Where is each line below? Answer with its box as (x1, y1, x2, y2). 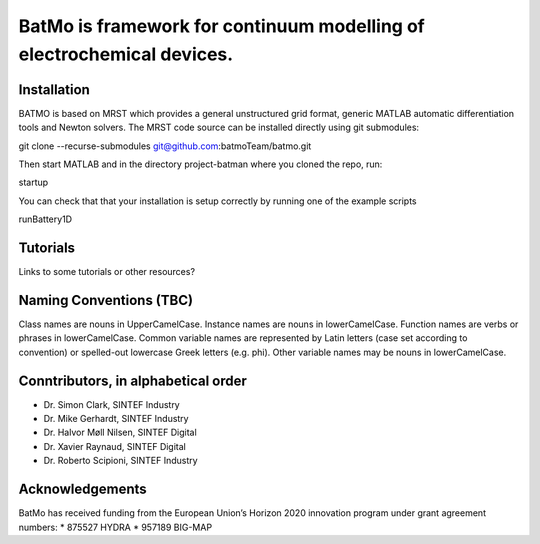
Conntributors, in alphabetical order (18, 372, 247, 389)
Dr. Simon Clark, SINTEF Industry (43, 398, 180, 410)
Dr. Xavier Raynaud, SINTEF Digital (43, 440, 187, 452)
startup (18, 176, 49, 189)
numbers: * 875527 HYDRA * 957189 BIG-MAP (18, 521, 213, 533)
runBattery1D (18, 213, 73, 225)
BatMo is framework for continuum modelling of (18, 15, 425, 37)
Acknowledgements (18, 481, 147, 498)
